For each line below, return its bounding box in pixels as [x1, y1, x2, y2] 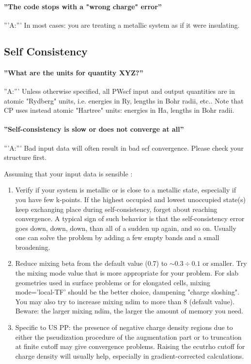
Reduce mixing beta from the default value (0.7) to [15, 258, 168, 268]
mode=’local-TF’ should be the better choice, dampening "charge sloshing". [15, 287, 239, 297]
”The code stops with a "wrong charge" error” [4, 1, 162, 11]
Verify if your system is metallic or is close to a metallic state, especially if [15, 185, 236, 195]
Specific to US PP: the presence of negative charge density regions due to [15, 322, 233, 332]
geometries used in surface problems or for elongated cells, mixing [15, 277, 211, 287]
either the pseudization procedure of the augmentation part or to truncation [15, 331, 242, 342]
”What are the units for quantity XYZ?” [4, 67, 143, 77]
